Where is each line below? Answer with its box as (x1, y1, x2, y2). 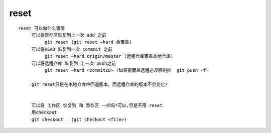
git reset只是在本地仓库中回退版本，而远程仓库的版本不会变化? (31, 81, 168, 87)
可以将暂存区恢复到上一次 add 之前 (31, 32, 106, 38)
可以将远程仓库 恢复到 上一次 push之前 (31, 60, 116, 66)
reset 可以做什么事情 (18, 25, 65, 31)
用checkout (31, 109, 57, 115)
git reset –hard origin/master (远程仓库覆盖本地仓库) (44, 53, 174, 59)
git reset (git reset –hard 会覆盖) (44, 39, 132, 45)
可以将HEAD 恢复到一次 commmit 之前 (31, 46, 113, 52)
